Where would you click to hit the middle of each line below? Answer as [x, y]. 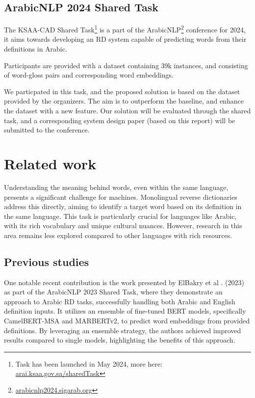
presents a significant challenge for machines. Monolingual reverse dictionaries [121, 197]
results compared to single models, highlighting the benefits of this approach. [120, 340]
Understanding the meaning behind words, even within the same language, [116, 187]
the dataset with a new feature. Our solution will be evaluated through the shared [127, 111]
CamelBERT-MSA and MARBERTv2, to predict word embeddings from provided [127, 321]
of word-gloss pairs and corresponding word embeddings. [89, 75]
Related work [50, 163]
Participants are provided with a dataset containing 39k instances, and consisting [126, 65]
